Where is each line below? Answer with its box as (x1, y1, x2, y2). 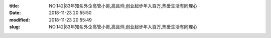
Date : (9, 10, 21, 16)
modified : (9, 16, 30, 22)
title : (9, 3, 20, 8)
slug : (9, 24, 20, 30)
